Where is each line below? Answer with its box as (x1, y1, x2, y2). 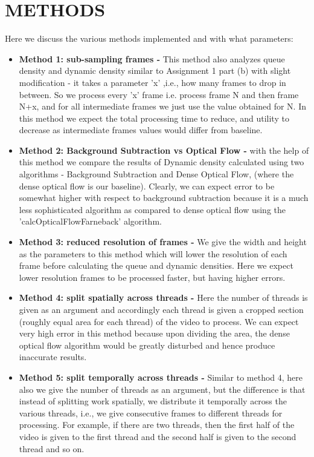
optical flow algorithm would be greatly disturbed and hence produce (19, 338, 275, 351)
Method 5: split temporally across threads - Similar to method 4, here (19, 370, 303, 383)
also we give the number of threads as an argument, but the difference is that (19, 383, 306, 395)
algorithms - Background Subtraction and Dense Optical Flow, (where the (19, 168, 294, 180)
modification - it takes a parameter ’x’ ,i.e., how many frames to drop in (19, 76, 286, 88)
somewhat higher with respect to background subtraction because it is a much (19, 191, 309, 204)
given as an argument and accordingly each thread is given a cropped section (19, 303, 304, 315)
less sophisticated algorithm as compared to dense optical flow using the (19, 203, 286, 215)
